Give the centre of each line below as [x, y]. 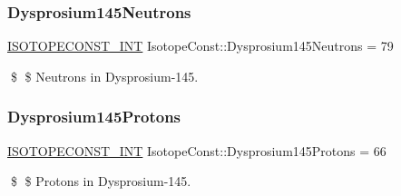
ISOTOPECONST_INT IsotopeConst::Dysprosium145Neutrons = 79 [200, 46]
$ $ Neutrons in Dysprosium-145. [104, 76]
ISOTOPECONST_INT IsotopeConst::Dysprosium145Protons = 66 [197, 150]
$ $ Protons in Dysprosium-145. [101, 181]
